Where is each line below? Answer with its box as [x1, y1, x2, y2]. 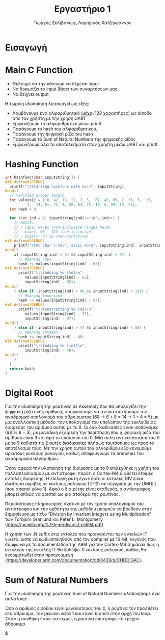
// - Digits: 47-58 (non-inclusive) [14, 234, 89, 239]
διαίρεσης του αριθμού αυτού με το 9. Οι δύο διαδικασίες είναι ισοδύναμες [5, 425, 159, 430]
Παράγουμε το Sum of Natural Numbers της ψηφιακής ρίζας [12, 136, 136, 142]
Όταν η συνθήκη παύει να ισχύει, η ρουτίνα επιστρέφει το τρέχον [5, 616, 139, 622]
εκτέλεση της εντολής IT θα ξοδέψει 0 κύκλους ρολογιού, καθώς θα [5, 547, 147, 553]
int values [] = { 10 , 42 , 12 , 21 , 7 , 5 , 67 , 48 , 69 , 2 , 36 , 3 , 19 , [9, 198, 153, 203]
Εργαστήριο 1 [54, 3, 111, 15]
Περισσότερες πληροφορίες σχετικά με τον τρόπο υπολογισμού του [5, 501, 144, 507]
